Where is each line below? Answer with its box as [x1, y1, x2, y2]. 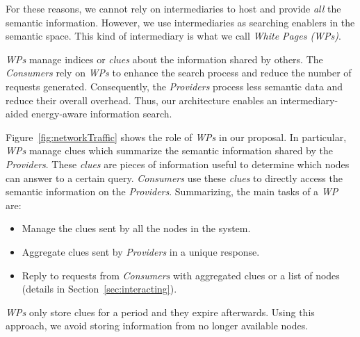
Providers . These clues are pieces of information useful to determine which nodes [6, 156, 350, 171]
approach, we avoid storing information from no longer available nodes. [6, 318, 309, 333]
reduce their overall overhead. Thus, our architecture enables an [6, 92, 277, 107]
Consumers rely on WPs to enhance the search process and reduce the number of [6, 65, 352, 80]
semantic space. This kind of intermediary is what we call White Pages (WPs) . [6, 28, 341, 43]
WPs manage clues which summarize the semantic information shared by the [6, 143, 333, 158]
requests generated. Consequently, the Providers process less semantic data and [6, 79, 343, 93]
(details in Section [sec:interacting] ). [22, 281, 177, 296]
